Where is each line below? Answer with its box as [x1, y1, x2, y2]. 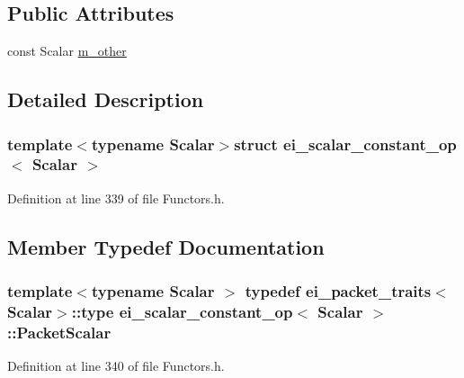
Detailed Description [7, 85, 204, 113]
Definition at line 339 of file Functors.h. [7, 188, 225, 207]
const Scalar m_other [7, 41, 127, 60]
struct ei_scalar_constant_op [234, 132, 457, 155]
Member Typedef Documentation [7, 232, 325, 260]
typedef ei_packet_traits [245, 280, 432, 302]
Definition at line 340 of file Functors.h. [7, 356, 225, 375]
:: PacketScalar [7, 320, 112, 343]
